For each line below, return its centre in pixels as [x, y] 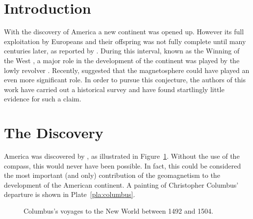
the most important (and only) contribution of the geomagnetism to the [112, 175]
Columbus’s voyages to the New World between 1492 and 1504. [118, 210]
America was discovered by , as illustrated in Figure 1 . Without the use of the [122, 156]
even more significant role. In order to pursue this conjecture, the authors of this [125, 80]
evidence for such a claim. [43, 99]
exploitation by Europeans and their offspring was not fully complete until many [125, 41]
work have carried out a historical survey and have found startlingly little [114, 89]
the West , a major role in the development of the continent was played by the [122, 60]
